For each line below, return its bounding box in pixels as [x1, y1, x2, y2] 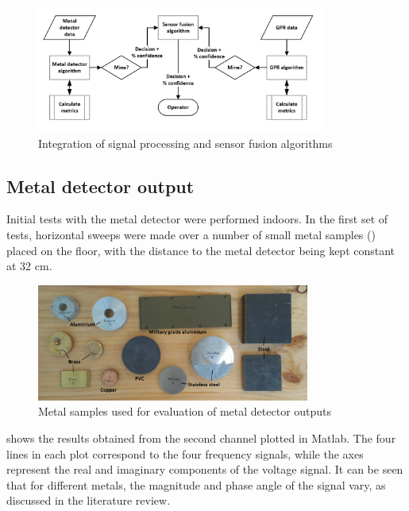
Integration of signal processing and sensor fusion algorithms [38, 134, 333, 151]
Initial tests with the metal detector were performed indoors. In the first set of [6, 211, 388, 227]
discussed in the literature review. [6, 492, 171, 509]
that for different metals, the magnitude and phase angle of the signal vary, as [6, 476, 386, 493]
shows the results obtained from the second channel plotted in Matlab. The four [6, 430, 396, 447]
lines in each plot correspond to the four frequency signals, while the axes [6, 445, 364, 462]
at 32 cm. [6, 257, 52, 274]
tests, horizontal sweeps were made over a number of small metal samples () [6, 226, 376, 242]
